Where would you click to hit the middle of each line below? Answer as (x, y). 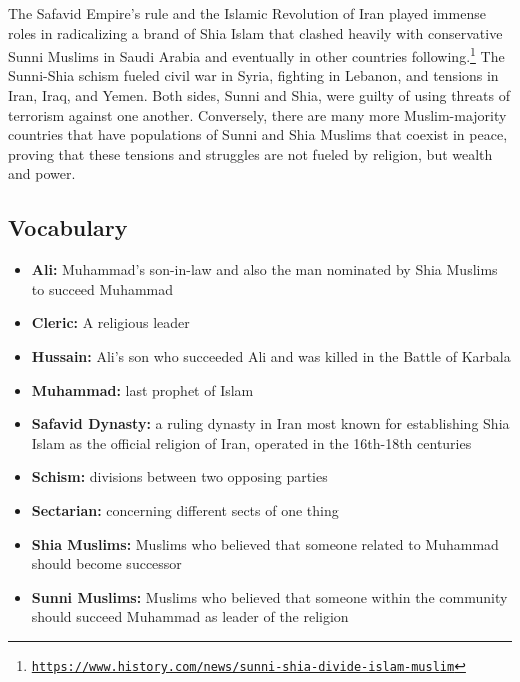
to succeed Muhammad (102, 288)
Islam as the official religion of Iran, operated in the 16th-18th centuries (251, 442)
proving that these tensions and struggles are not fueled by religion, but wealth (250, 153)
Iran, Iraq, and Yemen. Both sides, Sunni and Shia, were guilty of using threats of (259, 95)
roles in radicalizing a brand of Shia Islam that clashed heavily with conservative (255, 32)
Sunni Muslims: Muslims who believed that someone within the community (269, 596)
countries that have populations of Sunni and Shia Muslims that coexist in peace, (258, 134)
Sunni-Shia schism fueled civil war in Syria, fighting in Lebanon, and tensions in (253, 75)
